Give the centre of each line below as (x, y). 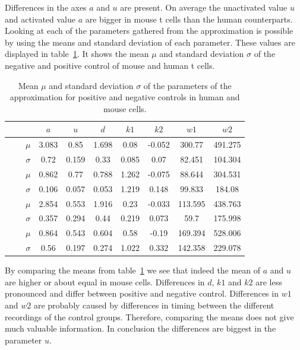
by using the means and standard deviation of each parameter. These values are (150, 42)
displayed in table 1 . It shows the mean (77, 54)
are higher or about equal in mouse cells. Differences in (105, 281)
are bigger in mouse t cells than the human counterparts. (189, 19)
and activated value (40, 19)
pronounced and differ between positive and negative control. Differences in (142, 293)
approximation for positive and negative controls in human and (125, 97)
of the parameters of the (187, 85)
